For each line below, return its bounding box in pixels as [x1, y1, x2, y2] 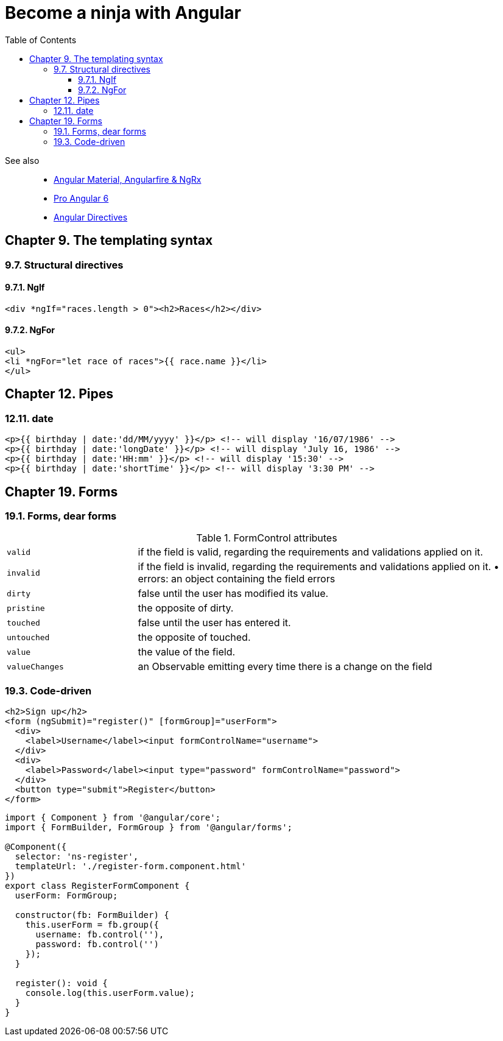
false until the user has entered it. [138, 616, 291, 629]
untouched [7, 632, 50, 642]
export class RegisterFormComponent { [5, 881, 190, 891]
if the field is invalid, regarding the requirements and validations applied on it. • [138, 560, 499, 573]
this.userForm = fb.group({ [25, 920, 159, 930]
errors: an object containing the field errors [138, 573, 336, 585]
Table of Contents [5, 34, 77, 45]
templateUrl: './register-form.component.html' [15, 861, 247, 872]
